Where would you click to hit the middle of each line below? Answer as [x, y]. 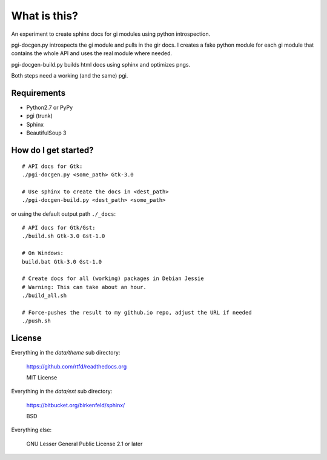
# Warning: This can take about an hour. [84, 287]
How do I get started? [52, 150]
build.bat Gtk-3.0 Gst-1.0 [62, 262]
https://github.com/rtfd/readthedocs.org [77, 366]
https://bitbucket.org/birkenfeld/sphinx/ [76, 405]
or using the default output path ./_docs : [64, 214]
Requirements [38, 93]
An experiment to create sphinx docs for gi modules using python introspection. [111, 34]
